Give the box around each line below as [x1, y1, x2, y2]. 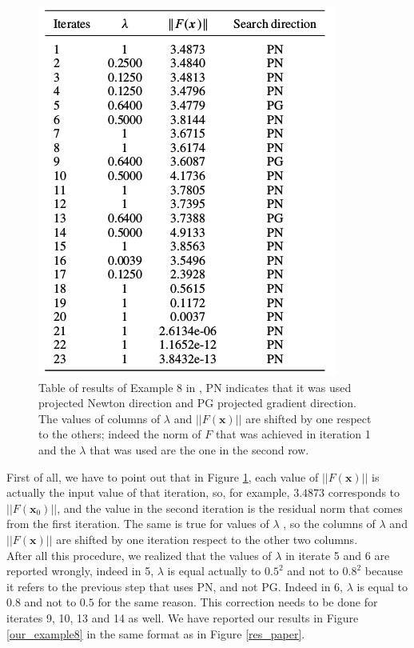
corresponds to [328, 484, 400, 501]
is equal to [356, 578, 408, 594]
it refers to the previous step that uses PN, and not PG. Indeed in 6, [6, 578, 343, 594]
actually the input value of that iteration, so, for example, [6, 484, 290, 501]
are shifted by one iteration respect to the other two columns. [56, 530, 358, 547]
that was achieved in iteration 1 [215, 426, 371, 442]
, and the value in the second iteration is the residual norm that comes [57, 499, 403, 516]
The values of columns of [38, 410, 161, 426]
